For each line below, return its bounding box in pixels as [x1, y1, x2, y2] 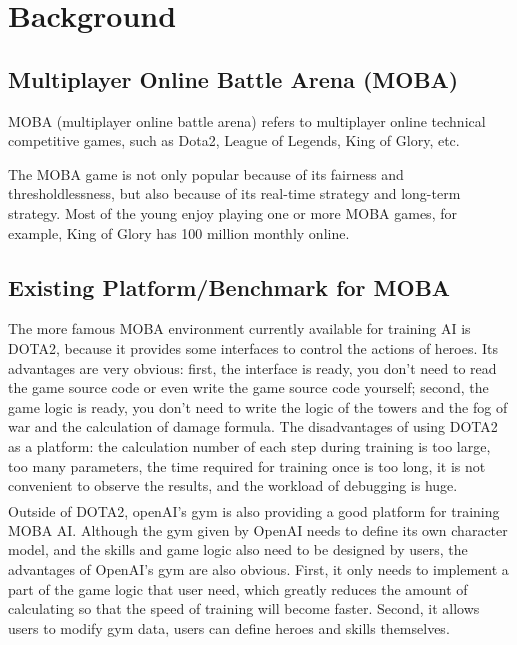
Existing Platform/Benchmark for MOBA [8, 271, 451, 302]
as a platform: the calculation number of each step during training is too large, [8, 435, 491, 456]
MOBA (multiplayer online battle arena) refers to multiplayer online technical [8, 110, 486, 131]
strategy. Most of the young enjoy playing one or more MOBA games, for [8, 202, 457, 223]
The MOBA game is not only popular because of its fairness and [8, 163, 404, 184]
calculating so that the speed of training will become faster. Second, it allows [8, 598, 480, 619]
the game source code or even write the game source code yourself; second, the [8, 377, 489, 398]
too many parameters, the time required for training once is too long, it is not [8, 455, 486, 476]
